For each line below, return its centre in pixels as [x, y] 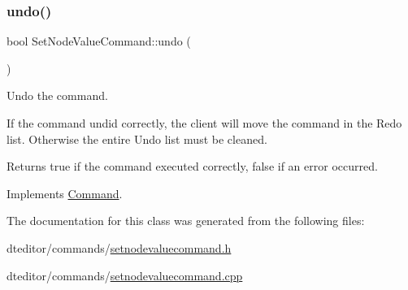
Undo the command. [57, 95]
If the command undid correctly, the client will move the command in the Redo [204, 123]
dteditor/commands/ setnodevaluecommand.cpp [125, 275]
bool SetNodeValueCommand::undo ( [99, 41]
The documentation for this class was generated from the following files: [186, 221]
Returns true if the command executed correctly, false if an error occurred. [192, 166]
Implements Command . [65, 193]
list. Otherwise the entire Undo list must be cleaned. [137, 139]
